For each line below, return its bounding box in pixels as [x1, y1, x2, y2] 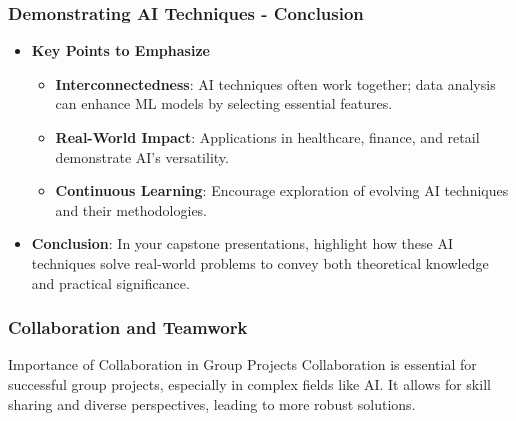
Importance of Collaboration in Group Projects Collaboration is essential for [8, 354, 477, 375]
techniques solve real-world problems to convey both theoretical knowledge [31, 252, 489, 273]
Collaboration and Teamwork [8, 315, 248, 340]
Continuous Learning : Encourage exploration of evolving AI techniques [55, 180, 509, 201]
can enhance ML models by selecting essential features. [55, 93, 393, 114]
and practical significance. [31, 272, 190, 293]
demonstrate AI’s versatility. [55, 146, 229, 167]
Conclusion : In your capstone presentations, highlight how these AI [31, 233, 453, 254]
